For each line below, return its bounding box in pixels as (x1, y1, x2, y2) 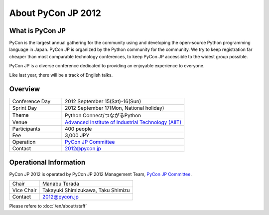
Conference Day (12, 98, 51, 105)
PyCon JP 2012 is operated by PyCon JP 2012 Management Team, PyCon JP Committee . (9, 171, 192, 177)
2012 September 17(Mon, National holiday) (65, 104, 164, 111)
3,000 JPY (65, 132, 90, 139)
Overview (9, 85, 40, 93)
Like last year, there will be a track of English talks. (9, 72, 113, 78)
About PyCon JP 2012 (9, 7, 102, 18)
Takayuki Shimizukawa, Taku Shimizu (42, 187, 130, 194)
